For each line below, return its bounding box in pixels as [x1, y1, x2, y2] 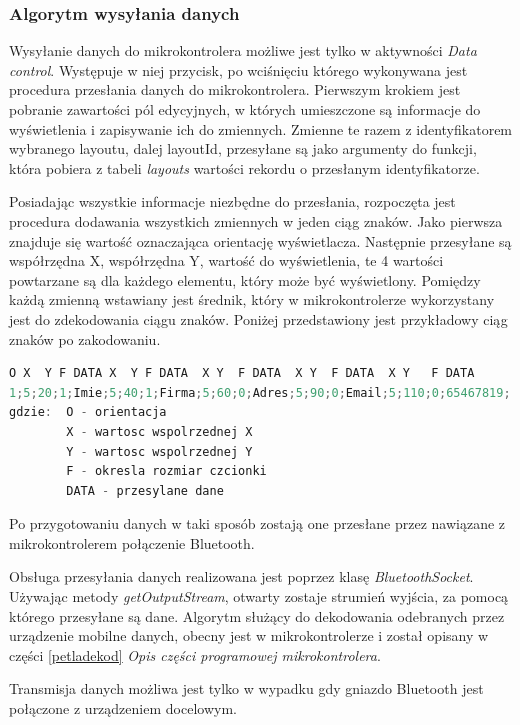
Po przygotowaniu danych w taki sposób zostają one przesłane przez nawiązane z [9, 513, 506, 534]
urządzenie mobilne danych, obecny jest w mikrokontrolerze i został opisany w [9, 625, 489, 646]
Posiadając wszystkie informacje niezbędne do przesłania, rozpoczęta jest [9, 191, 456, 212]
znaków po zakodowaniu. [9, 328, 161, 349]
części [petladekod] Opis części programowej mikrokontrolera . [9, 644, 381, 665]
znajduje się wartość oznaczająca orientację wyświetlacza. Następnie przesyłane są [9, 230, 512, 251]
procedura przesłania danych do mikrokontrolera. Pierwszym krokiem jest [9, 79, 461, 100]
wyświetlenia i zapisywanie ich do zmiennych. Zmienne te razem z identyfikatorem [9, 118, 513, 139]
